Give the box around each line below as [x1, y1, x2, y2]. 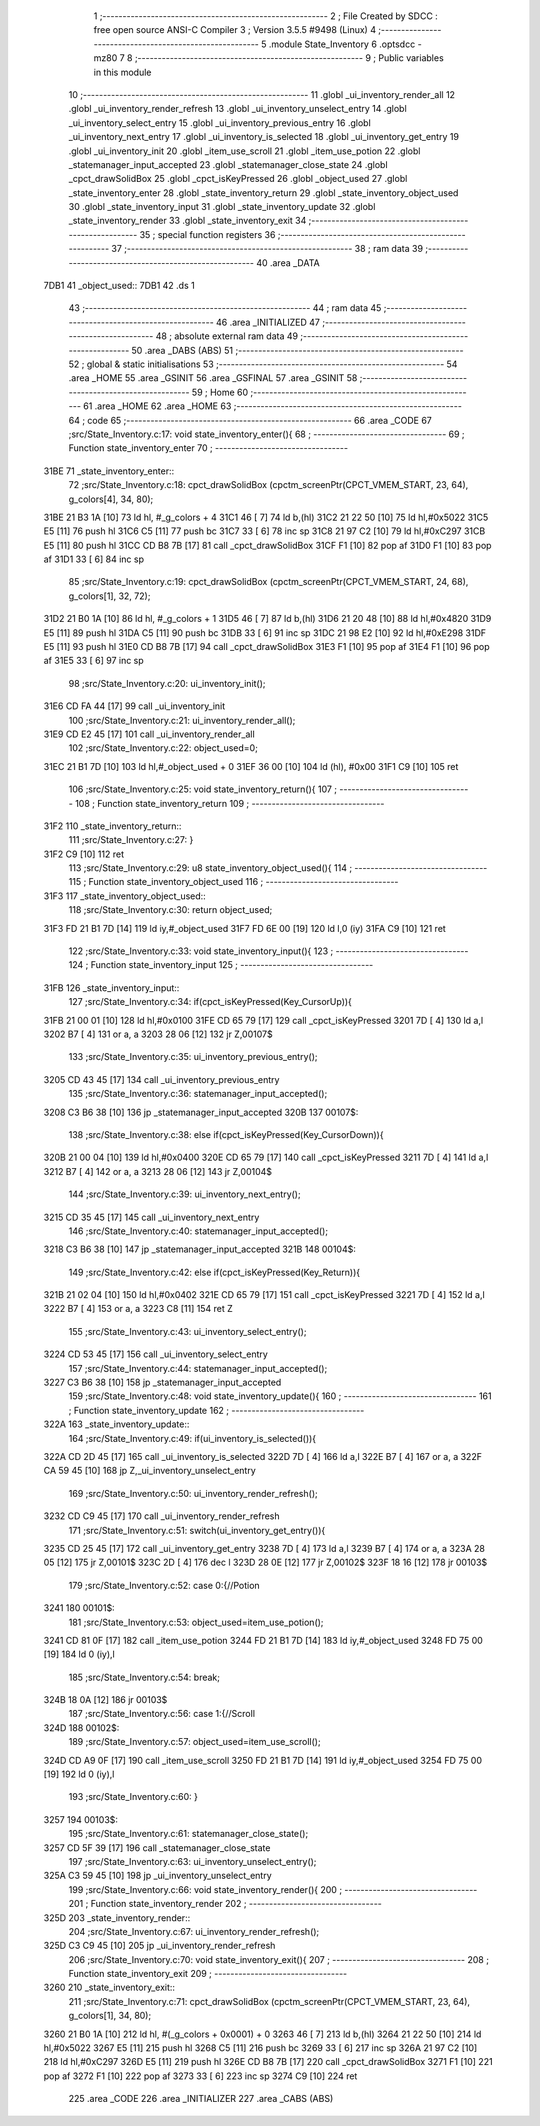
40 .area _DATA [256, 256, 320, 269]
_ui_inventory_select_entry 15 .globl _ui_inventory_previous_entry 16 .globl [68, 116, 372, 129]
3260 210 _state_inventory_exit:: [43, 1981, 175, 1994]
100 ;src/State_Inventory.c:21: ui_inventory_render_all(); [68, 714, 296, 726]
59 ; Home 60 [191, 386, 249, 398]
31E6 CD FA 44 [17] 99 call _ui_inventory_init [43, 700, 226, 712]
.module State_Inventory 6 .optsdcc [268, 38, 416, 50]
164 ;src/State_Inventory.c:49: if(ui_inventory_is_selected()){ [68, 1432, 317, 1444]
